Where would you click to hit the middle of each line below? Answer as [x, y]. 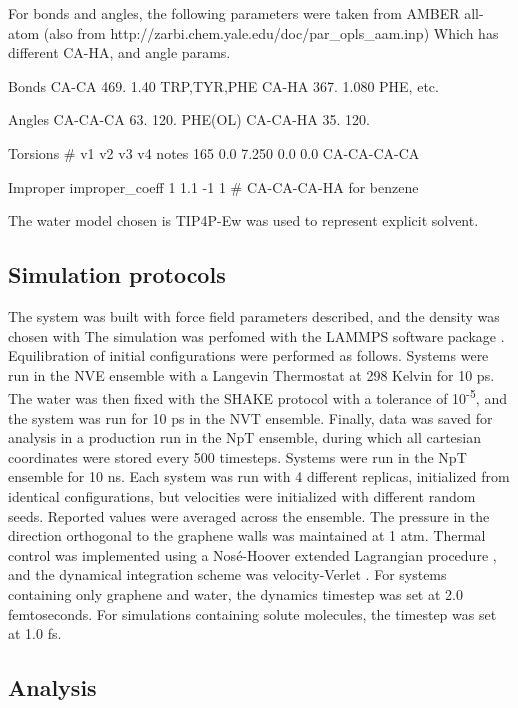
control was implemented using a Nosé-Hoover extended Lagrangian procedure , [252, 554]
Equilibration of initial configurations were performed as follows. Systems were [248, 355]
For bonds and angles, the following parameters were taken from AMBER [234, 13]
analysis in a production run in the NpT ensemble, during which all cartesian [245, 437]
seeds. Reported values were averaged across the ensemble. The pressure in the [249, 515]
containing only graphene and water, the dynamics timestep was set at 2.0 [235, 593]
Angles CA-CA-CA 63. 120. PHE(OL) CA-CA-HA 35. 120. [189, 119]
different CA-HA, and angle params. [119, 52]
